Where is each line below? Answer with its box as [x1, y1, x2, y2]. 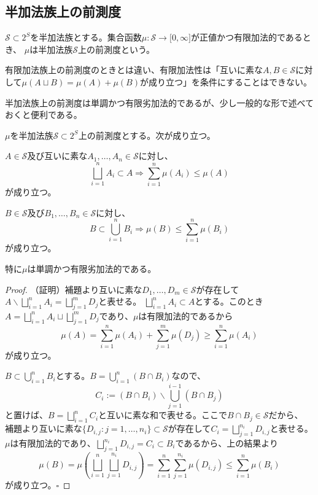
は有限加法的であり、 [10, 437, 96, 449]
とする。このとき [195, 295, 263, 308]
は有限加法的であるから [138, 309, 233, 322]
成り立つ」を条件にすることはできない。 [148, 75, 312, 88]
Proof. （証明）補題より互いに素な [5, 283, 142, 295]
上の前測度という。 [77, 42, 155, 55]
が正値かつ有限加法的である [191, 31, 303, 44]
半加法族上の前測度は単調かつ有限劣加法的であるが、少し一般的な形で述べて [5, 96, 314, 109]
